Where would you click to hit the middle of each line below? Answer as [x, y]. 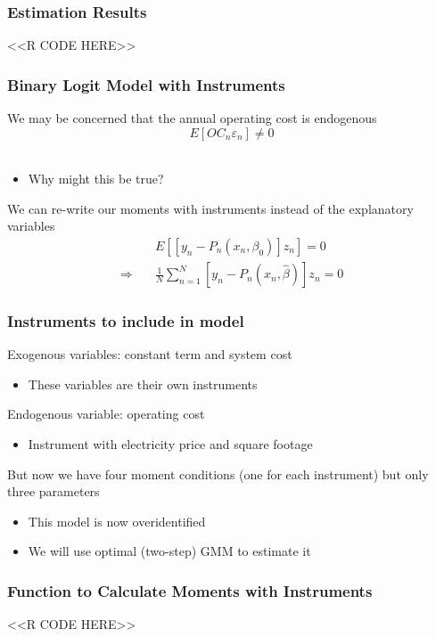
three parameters [53, 491]
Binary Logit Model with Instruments [146, 84]
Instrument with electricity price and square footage [170, 444]
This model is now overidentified [117, 521]
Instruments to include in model [126, 320]
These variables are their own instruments [143, 384]
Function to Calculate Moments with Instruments [190, 590]
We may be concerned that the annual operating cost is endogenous [192, 118]
